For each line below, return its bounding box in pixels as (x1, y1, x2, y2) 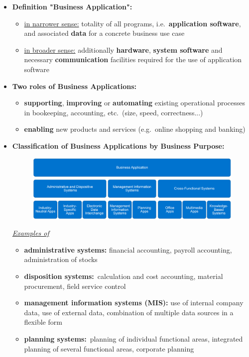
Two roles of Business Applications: (12, 81, 136, 91)
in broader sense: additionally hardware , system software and (24, 44, 223, 55)
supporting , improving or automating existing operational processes (24, 97, 245, 108)
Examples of (12, 228, 49, 238)
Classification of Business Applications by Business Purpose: (12, 140, 225, 151)
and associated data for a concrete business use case (24, 28, 185, 38)
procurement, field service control (24, 280, 126, 291)
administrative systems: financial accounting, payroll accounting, (24, 244, 232, 255)
